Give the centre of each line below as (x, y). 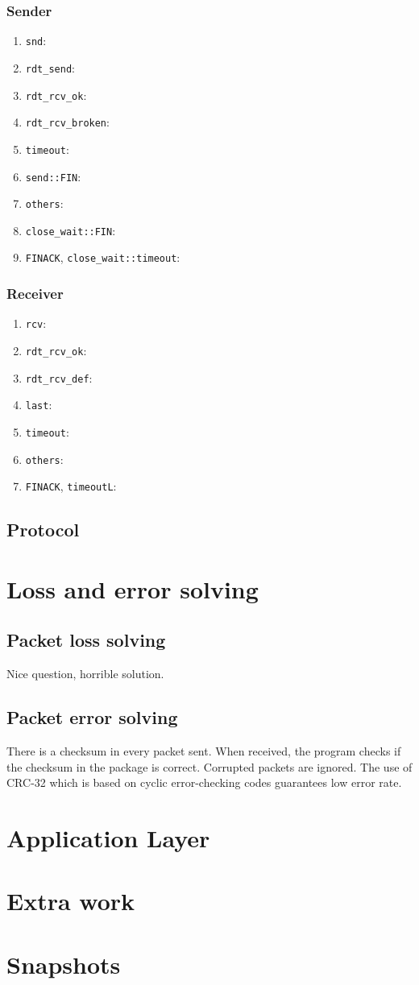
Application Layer (108, 838)
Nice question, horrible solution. (85, 674)
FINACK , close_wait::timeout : (103, 257)
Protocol (43, 530)
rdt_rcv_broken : (67, 122)
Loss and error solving (133, 588)
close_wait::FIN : (71, 230)
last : (39, 405)
